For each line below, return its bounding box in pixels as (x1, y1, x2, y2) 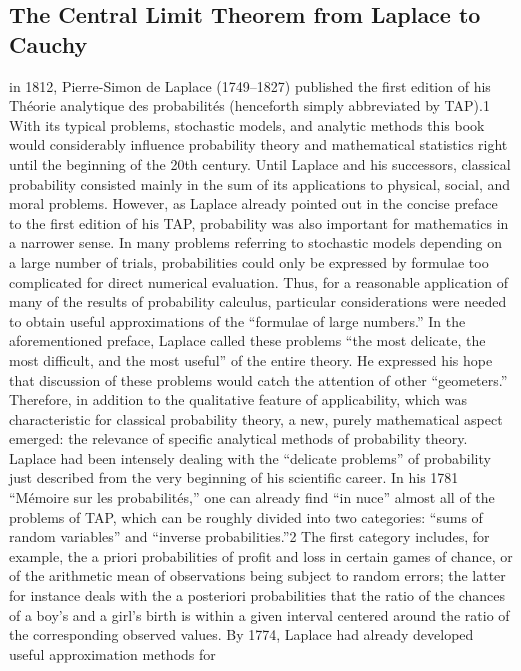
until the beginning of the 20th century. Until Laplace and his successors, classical (9, 153, 511, 174)
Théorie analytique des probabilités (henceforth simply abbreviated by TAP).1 (9, 95, 490, 116)
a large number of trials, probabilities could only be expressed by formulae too (9, 251, 489, 272)
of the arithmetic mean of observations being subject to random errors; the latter (9, 565, 506, 586)
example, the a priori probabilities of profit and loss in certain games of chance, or (9, 545, 513, 566)
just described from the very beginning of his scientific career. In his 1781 (9, 467, 459, 488)
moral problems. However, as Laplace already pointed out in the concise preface (9, 193, 498, 214)
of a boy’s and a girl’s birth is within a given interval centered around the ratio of (9, 604, 510, 625)
